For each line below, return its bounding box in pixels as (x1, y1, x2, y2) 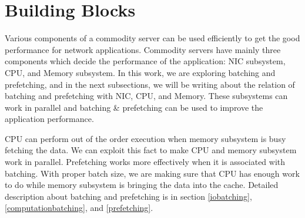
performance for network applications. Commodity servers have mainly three (5, 43, 281, 55)
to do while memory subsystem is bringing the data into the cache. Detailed (5, 179, 279, 191)
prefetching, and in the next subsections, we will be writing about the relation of (5, 78, 295, 90)
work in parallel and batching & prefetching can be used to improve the (5, 101, 263, 113)
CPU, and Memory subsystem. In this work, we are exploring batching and (5, 66, 276, 78)
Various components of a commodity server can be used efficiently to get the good (5, 32, 300, 44)
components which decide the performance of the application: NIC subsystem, (5, 55, 286, 67)
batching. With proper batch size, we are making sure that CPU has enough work (5, 167, 300, 179)
